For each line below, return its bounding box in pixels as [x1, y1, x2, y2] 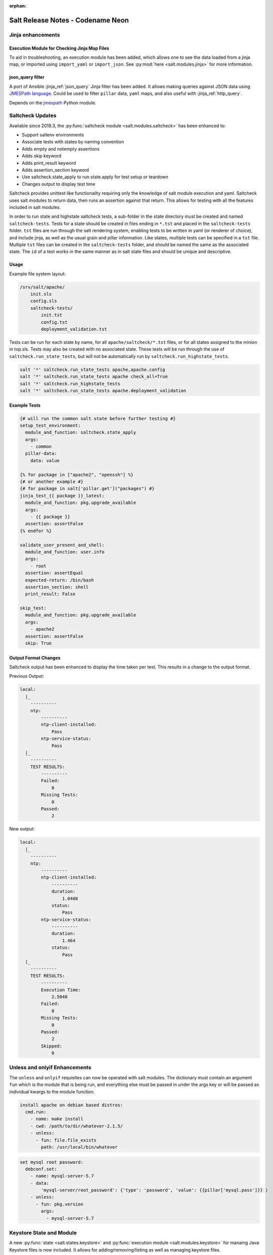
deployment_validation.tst [41, 326, 107, 332]
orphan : [9, 3, 27, 9]
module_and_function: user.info [25, 549, 105, 555]
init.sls [30, 291, 52, 297]
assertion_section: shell [25, 584, 89, 590]
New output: [9, 826, 35, 832]
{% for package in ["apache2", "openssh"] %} [20, 472, 134, 477]
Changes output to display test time [22, 181, 95, 187]
